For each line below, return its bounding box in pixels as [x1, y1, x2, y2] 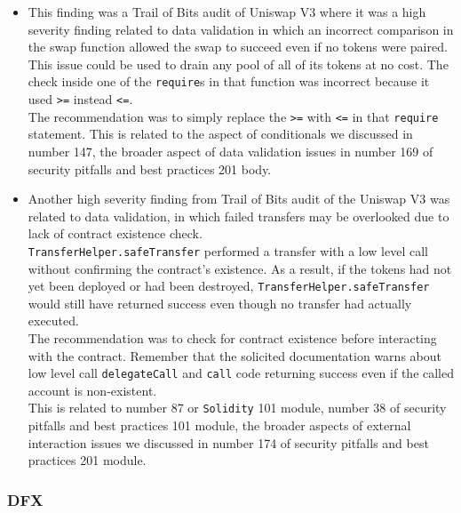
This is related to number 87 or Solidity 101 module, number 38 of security [28, 398, 447, 417]
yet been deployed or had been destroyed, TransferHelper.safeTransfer [28, 277, 430, 295]
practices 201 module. [28, 451, 147, 469]
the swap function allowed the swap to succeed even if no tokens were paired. [28, 37, 448, 56]
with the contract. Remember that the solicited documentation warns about [28, 346, 441, 365]
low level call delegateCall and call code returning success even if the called [28, 364, 455, 382]
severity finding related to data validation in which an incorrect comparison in [28, 20, 454, 38]
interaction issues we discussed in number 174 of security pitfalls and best [28, 433, 429, 452]
